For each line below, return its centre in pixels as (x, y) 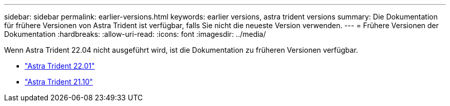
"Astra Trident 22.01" (60, 66)
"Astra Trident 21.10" (59, 82)
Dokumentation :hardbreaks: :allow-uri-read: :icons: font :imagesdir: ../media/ (135, 34)
